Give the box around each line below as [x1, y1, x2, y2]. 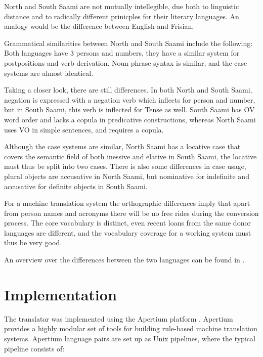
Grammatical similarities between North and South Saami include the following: [4, 37, 253, 48]
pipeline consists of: [4, 343, 65, 353]
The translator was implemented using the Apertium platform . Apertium [4, 313, 233, 324]
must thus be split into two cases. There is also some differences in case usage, [4, 161, 246, 171]
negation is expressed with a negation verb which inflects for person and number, [4, 94, 255, 105]
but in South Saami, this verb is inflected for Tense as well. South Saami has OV [4, 104, 255, 115]
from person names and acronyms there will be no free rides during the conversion [4, 207, 259, 218]
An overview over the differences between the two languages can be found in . [4, 254, 245, 265]
